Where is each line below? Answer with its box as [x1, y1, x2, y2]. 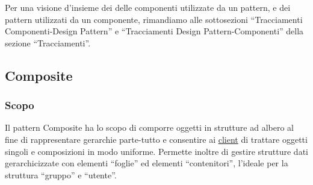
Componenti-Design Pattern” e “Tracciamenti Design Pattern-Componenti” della [5, 25, 304, 37]
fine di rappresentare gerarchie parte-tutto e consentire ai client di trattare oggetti [5, 133, 308, 145]
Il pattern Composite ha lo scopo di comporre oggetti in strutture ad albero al [5, 121, 294, 134]
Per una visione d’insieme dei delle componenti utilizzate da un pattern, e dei [5, 1, 291, 13]
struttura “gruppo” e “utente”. [5, 168, 117, 181]
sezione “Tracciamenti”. [5, 36, 91, 49]
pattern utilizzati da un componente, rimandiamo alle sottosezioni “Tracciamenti [5, 13, 303, 25]
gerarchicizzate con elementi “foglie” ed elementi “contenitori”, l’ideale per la [5, 157, 288, 169]
